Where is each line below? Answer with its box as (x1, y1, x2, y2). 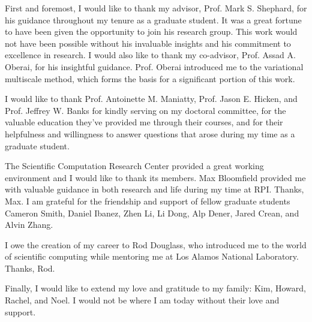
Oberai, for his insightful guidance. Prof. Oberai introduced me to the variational (5, 60, 304, 73)
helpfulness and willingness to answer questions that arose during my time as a (5, 127, 295, 140)
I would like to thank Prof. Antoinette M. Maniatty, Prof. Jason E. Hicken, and (5, 92, 298, 105)
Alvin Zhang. (5, 218, 53, 231)
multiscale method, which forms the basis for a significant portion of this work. (5, 72, 295, 85)
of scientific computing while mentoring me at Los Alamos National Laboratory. (5, 250, 299, 263)
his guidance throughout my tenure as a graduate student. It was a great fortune (5, 13, 302, 26)
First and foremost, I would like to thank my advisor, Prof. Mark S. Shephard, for (5, 2, 307, 14)
